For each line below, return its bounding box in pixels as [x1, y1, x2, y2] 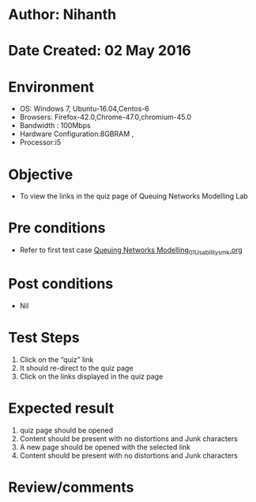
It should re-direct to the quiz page [19, 363, 134, 372]
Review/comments [8, 478, 134, 496]
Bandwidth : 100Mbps [19, 121, 91, 130]
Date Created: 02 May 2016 [8, 42, 191, 60]
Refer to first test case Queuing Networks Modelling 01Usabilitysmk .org [19, 245, 243, 256]
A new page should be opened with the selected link [19, 442, 191, 451]
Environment [8, 77, 95, 96]
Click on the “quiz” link [19, 354, 94, 364]
